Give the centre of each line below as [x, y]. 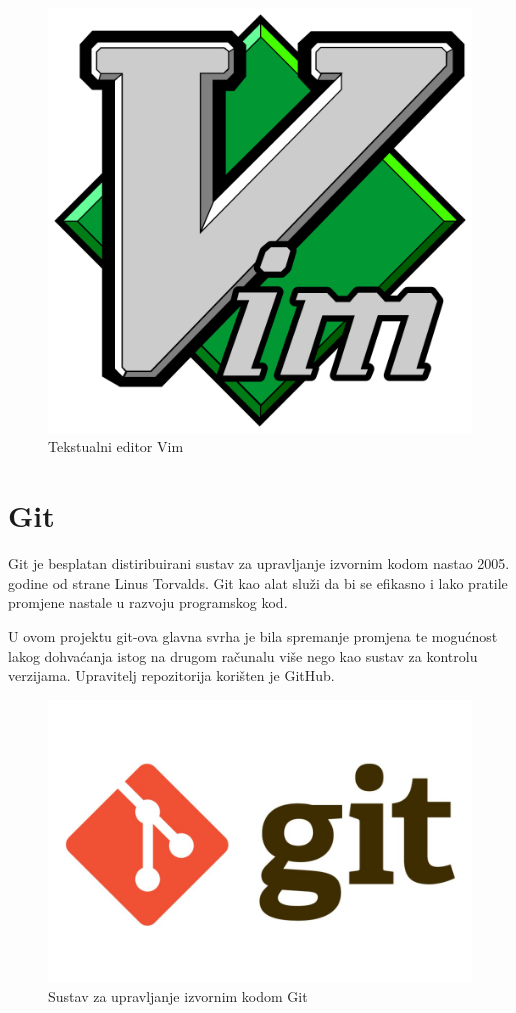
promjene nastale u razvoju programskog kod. [148, 602]
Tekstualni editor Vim [116, 446]
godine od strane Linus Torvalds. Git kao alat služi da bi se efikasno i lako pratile [258, 582]
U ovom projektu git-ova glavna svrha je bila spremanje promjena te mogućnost [253, 635]
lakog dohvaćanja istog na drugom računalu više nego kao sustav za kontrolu [243, 655]
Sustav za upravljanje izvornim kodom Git [178, 995]
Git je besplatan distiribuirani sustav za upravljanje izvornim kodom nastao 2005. [259, 563]
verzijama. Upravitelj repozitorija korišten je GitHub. [171, 675]
